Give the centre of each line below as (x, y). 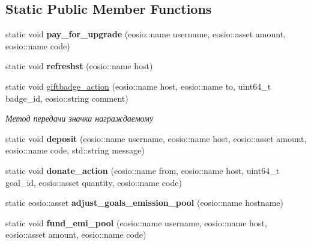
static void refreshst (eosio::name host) (79, 66)
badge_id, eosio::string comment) (67, 98)
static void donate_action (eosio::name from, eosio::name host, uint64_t (143, 170)
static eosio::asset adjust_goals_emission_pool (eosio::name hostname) (144, 203)
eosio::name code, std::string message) (75, 150)
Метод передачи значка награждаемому (80, 118)
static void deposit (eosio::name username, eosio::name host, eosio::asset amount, (156, 138)
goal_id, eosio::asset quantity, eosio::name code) (94, 182)
